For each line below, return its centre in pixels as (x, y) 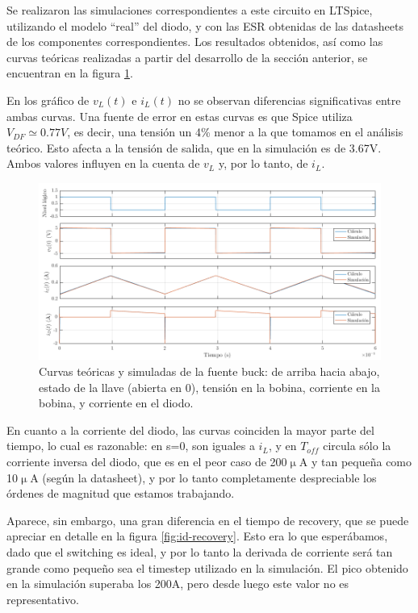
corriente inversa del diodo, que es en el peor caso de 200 (147, 461)
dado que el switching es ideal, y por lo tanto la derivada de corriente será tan (200, 551)
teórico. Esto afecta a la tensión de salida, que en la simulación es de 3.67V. (194, 147)
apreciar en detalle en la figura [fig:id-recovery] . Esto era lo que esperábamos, (197, 536)
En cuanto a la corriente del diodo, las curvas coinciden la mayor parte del (190, 430)
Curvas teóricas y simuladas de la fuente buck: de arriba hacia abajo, (209, 371)
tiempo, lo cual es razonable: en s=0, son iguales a (131, 446)
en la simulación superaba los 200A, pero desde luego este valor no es (178, 584)
